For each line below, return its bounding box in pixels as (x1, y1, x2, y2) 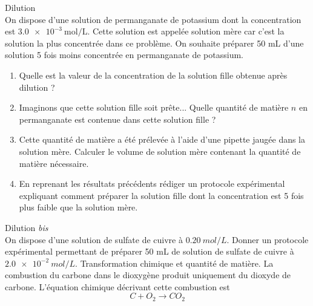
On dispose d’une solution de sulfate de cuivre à (5, 233, 183, 246)
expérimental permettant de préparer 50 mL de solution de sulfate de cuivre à (5, 245, 294, 258)
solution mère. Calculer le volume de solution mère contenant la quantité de (19, 145, 301, 157)
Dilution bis (5, 221, 48, 233)
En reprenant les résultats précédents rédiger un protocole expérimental (19, 177, 285, 190)
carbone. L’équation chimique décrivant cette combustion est (5, 280, 230, 293)
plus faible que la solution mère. (19, 201, 138, 213)
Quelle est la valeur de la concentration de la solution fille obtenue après (19, 68, 288, 81)
